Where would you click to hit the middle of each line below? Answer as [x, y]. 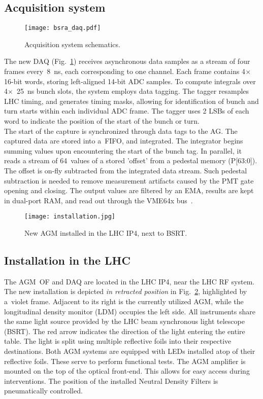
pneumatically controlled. [43, 391]
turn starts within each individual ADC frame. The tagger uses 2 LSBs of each [127, 111]
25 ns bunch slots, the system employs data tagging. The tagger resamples [133, 91]
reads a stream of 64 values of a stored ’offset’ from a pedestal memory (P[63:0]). [131, 160]
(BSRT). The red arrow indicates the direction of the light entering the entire [125, 331]
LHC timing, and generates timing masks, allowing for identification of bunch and [131, 101]
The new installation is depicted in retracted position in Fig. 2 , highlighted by [126, 291]
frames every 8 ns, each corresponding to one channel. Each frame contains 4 [125, 71]
